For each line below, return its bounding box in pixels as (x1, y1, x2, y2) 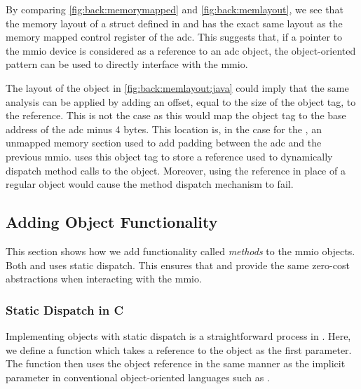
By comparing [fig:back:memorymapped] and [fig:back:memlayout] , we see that (6, 2, 343, 16)
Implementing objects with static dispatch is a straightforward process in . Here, (6, 328, 351, 343)
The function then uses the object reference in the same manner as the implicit (6, 356, 346, 371)
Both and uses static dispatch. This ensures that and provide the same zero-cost (6, 257, 350, 272)
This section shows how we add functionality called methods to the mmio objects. (6, 243, 355, 258)
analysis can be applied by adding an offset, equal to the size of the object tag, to (6, 94, 356, 109)
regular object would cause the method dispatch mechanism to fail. (6, 177, 294, 191)
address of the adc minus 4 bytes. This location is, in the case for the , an (6, 121, 322, 136)
